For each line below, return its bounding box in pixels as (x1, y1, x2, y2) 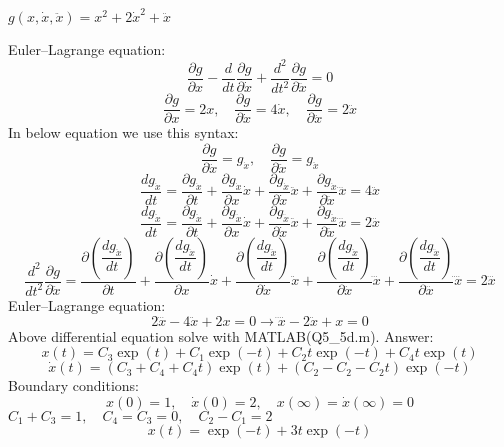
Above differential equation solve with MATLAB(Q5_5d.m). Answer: (8, 325, 434, 346)
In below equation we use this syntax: (8, 122, 239, 143)
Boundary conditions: (8, 375, 140, 396)
